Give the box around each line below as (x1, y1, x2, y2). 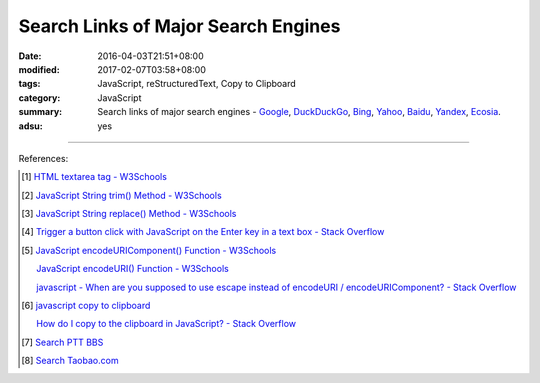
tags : (18, 78, 41, 90)
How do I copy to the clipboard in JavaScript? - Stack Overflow (36, 318, 297, 330)
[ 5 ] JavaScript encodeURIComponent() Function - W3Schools (21, 244, 277, 256)
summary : (18, 106, 63, 118)
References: (18, 152, 69, 164)
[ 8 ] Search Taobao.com (21, 355, 119, 367)
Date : (18, 50, 42, 62)
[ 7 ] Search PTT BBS (21, 336, 104, 348)
